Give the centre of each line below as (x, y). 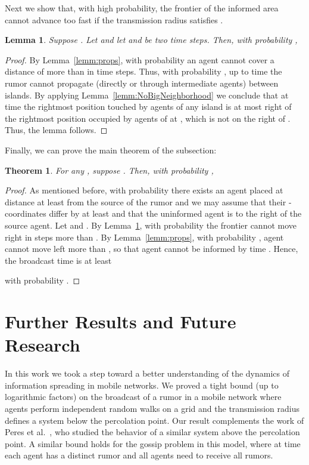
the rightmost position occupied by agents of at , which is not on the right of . (148, 118)
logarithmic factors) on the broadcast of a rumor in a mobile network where (143, 397)
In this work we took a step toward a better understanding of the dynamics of (147, 373)
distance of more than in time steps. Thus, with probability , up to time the (143, 71)
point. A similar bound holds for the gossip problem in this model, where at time (153, 443)
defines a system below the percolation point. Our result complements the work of (154, 420)
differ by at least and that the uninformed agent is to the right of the (175, 213)
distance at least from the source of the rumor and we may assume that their (146, 201)
